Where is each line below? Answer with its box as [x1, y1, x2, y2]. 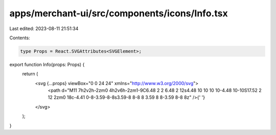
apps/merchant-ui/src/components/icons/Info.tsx [9, 8, 228, 19]
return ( [22, 71, 38, 77]
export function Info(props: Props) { [9, 61, 85, 67]
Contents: [9, 35, 30, 41]
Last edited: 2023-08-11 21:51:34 [9, 25, 79, 32]
